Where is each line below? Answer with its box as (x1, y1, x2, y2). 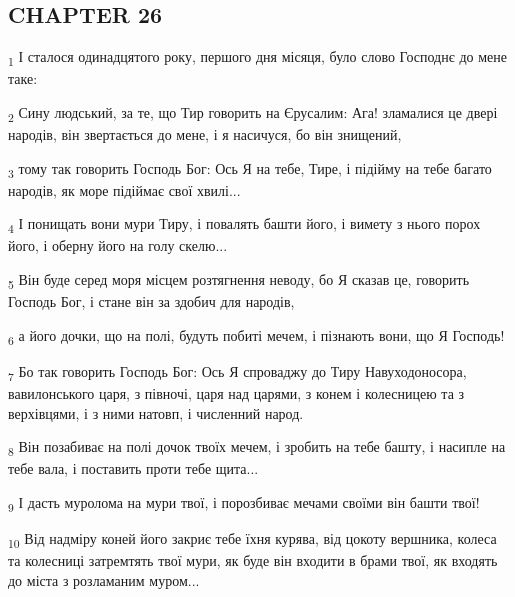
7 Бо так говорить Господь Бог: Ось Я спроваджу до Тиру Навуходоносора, (8, 360, 467, 384)
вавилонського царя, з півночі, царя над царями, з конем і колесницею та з (8, 383, 465, 404)
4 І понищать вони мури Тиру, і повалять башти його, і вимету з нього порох (8, 213, 481, 237)
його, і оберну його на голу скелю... (8, 235, 228, 256)
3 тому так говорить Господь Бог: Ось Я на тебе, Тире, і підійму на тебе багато (8, 157, 492, 181)
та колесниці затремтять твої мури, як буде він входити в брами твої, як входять (8, 550, 498, 571)
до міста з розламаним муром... (8, 569, 200, 590)
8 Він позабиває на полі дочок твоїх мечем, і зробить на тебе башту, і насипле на (8, 436, 506, 460)
